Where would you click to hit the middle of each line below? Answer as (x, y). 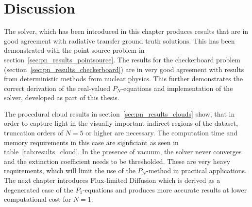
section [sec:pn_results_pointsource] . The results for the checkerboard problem (122, 59)
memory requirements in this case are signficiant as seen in (91, 142)
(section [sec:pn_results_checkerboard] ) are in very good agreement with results (124, 69)
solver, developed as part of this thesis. (62, 97)
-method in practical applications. (196, 170)
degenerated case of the (39, 189)
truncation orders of (34, 133)
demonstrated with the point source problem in (74, 50)
